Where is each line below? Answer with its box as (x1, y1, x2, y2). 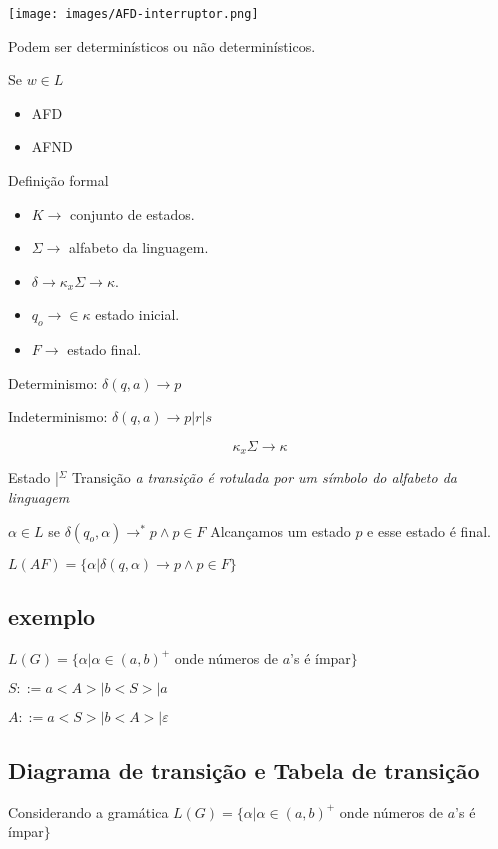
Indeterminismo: (8, 406, 108, 427)
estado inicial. (95, 304, 180, 325)
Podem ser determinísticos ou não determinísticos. (8, 35, 316, 56)
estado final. (67, 339, 142, 360)
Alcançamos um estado (210, 520, 351, 541)
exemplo (8, 601, 96, 632)
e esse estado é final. (367, 520, 491, 541)
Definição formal (8, 170, 109, 191)
